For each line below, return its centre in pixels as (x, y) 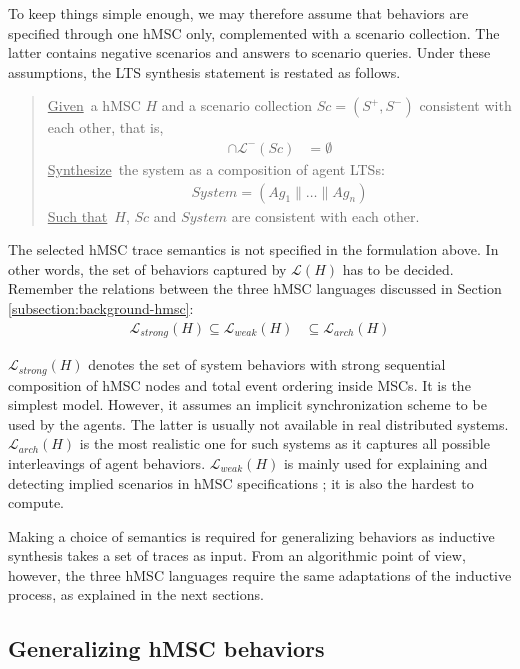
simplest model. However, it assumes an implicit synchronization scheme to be (247, 404)
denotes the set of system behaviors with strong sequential (267, 364)
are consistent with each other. (325, 215)
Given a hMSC (94, 105)
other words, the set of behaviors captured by (147, 268)
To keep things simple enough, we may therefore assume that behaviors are (238, 13)
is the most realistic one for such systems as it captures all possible (284, 443)
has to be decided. (398, 268)
